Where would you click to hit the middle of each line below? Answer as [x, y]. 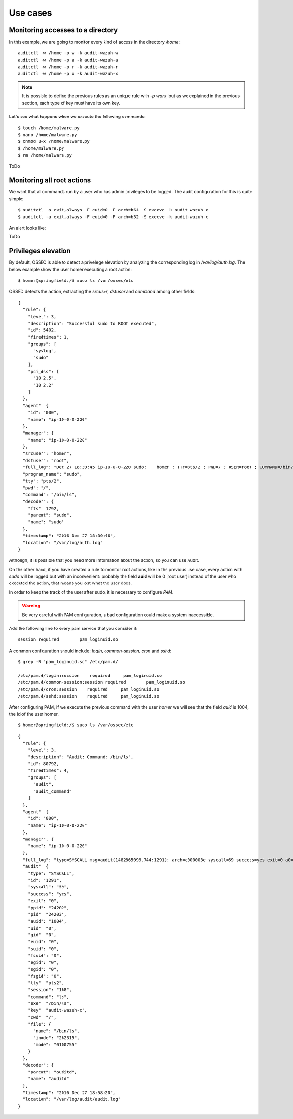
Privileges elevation [40, 251]
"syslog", [45, 351]
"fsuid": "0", [45, 956]
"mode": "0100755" [55, 1045]
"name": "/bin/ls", [56, 1031]
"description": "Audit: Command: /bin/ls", [81, 757]
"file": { [39, 1024]
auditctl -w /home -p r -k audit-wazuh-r [68, 67]
